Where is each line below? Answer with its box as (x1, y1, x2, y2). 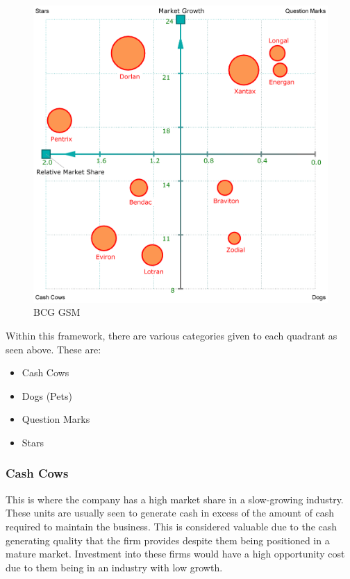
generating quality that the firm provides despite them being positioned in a (6, 532, 330, 547)
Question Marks (22, 412, 90, 426)
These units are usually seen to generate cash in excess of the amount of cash (6, 505, 335, 520)
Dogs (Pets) (22, 388, 72, 403)
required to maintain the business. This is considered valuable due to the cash (6, 519, 337, 533)
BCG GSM (33, 305, 81, 319)
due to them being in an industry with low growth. (6, 560, 223, 574)
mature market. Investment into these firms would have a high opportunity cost (6, 546, 345, 561)
